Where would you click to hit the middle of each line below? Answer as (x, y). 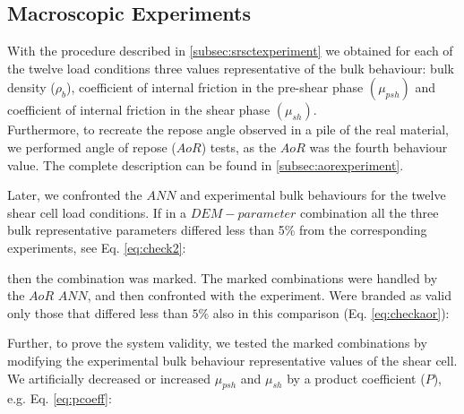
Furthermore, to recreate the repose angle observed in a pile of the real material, (228, 129)
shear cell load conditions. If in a (97, 212)
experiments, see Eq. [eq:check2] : (97, 247)
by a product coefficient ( (356, 378)
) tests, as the (239, 147)
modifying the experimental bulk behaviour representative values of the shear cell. (232, 360)
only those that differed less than (98, 312)
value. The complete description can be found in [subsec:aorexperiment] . (206, 164)
